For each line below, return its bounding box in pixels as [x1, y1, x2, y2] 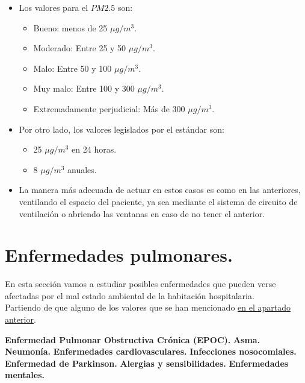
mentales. [5, 369, 45, 381]
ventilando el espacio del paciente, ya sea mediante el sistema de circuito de [19, 195, 298, 207]
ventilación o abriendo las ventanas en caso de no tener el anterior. [19, 207, 265, 220]
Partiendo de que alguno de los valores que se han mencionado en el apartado [5, 301, 291, 314]
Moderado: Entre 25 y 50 [33, 42, 126, 54]
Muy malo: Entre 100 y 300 [33, 82, 135, 95]
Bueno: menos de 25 [33, 21, 108, 34]
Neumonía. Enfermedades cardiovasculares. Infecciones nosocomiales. [5, 345, 297, 358]
